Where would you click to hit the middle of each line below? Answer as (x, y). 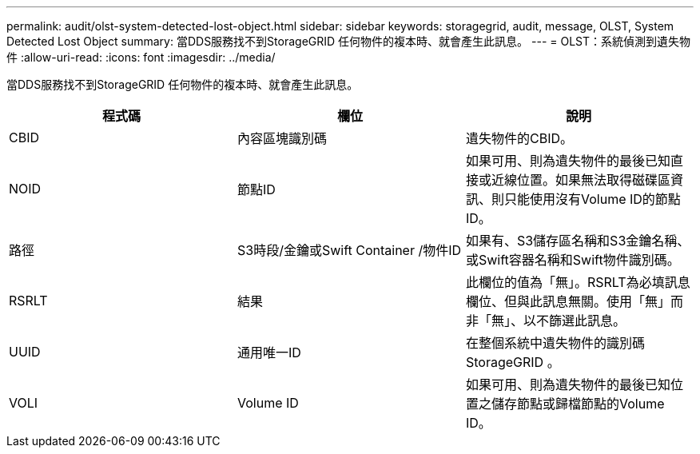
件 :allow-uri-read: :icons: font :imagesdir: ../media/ (141, 57)
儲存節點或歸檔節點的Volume (578, 404)
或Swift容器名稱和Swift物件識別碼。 (573, 260)
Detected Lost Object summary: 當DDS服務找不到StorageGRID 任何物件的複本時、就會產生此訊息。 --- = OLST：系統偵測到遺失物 (349, 41)
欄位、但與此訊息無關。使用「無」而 (574, 301)
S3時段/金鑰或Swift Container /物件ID (349, 250)
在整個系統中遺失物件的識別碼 (555, 343)
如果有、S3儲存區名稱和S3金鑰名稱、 (578, 241)
